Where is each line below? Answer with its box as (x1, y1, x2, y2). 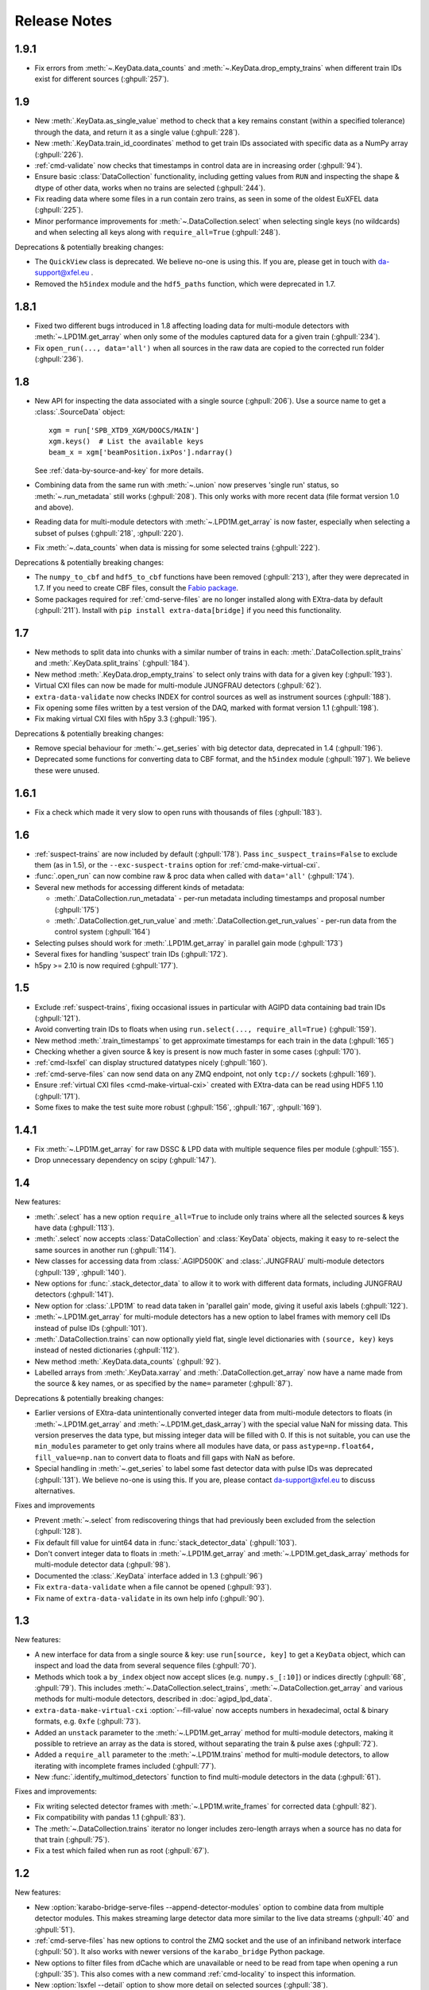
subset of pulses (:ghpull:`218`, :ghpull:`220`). (34, 528, 184, 537)
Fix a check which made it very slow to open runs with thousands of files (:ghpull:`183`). (34, 807, 323, 817)
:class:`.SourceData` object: (34, 407, 126, 417)
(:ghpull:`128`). (34, 1527, 83, 1536)
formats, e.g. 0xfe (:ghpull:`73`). (34, 1716, 141, 1727)
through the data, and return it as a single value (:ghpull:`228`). (34, 127, 240, 137)
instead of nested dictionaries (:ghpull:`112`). (34, 1345, 180, 1355)
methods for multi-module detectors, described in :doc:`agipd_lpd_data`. (34, 1694, 272, 1703)
